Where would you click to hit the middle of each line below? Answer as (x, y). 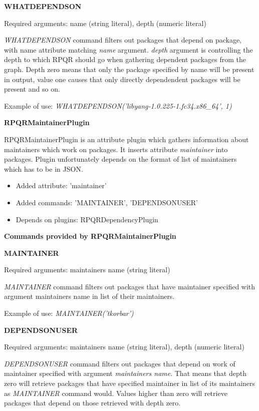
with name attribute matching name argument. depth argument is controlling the (128, 49)
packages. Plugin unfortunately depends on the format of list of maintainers (120, 159)
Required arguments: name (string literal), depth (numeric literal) (105, 23)
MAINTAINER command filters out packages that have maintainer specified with (130, 286)
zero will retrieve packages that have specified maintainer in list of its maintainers (130, 383)
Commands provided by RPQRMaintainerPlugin (90, 236)
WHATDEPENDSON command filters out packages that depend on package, (123, 40)
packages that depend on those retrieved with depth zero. (92, 403)
